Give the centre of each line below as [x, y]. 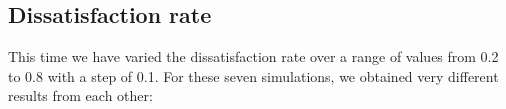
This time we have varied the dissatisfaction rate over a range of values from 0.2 [253, 56]
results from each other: [80, 95]
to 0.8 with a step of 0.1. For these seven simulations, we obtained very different [253, 75]
